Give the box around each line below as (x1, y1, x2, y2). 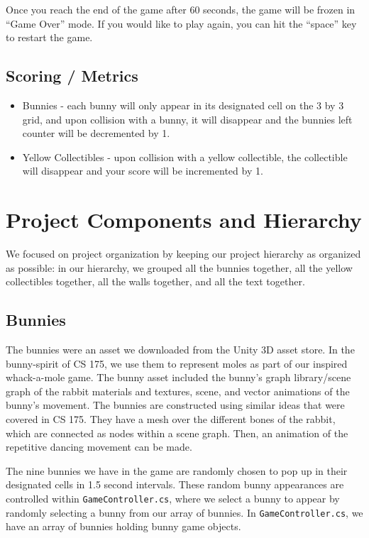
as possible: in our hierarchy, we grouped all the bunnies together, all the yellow (6, 260, 353, 275)
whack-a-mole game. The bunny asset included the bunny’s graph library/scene (6, 370, 351, 385)
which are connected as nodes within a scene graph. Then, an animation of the (6, 425, 348, 440)
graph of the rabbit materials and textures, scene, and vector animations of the (6, 383, 350, 398)
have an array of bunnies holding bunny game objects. (6, 519, 241, 534)
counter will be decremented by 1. (22, 126, 170, 141)
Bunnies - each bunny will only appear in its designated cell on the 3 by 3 (22, 97, 344, 112)
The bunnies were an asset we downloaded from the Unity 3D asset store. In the (6, 342, 355, 357)
